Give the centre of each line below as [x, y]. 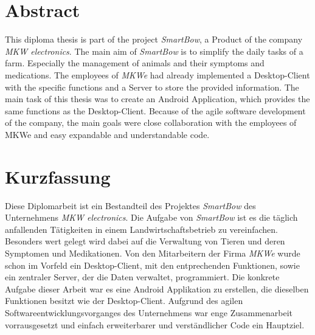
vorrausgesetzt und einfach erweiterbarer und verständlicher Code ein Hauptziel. [155, 324]
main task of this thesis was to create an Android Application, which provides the [157, 99]
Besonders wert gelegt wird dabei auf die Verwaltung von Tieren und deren [145, 241]
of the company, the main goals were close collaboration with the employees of [151, 123]
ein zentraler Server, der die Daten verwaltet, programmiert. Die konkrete [142, 277]
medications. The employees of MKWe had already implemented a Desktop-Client [157, 74]
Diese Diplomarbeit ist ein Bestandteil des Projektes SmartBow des [130, 205]
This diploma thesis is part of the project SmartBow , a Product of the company [154, 39]
